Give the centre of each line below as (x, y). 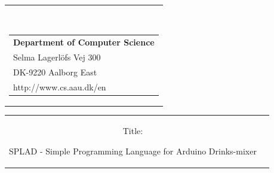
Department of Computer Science (84, 42)
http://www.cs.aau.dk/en (60, 86)
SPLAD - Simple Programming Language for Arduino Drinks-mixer (133, 151)
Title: (133, 130)
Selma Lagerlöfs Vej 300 (57, 57)
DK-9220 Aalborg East (55, 72)
